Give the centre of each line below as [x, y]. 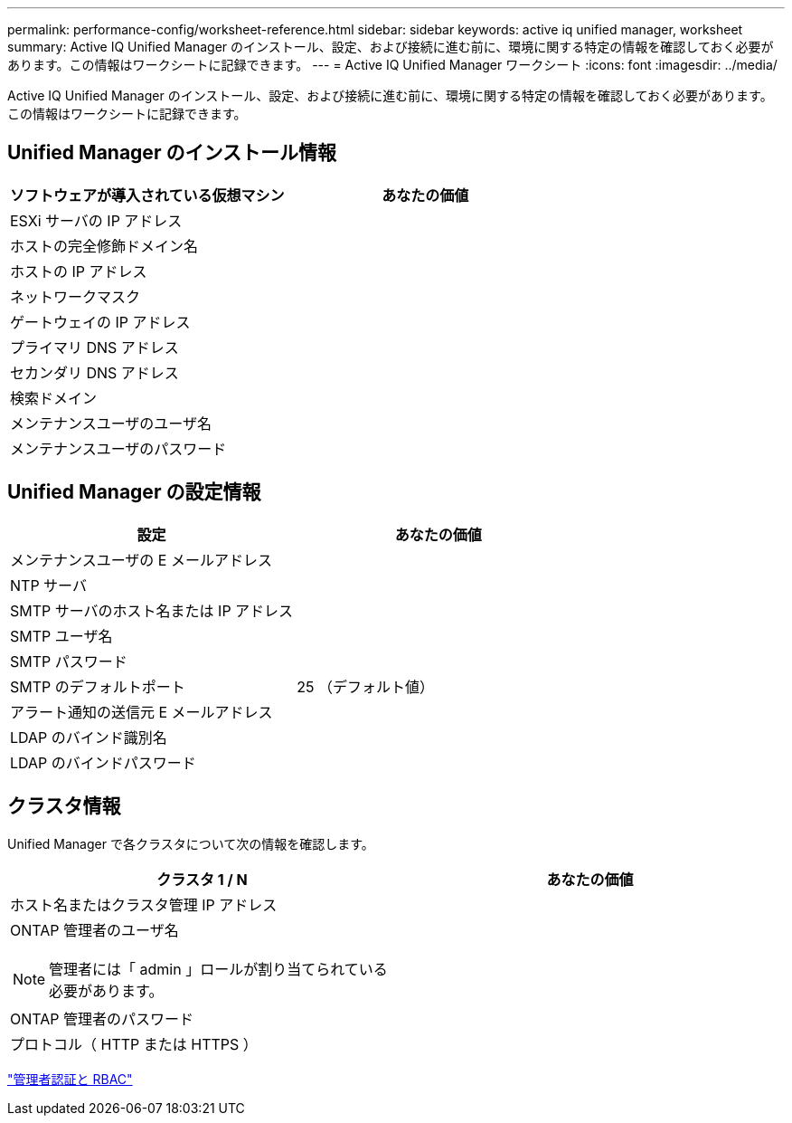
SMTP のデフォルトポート [98, 686]
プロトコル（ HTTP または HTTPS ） [134, 1044]
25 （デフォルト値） [365, 686]
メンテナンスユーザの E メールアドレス [141, 560]
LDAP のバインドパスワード [103, 762]
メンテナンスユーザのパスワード [118, 448]
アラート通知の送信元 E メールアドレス [141, 712]
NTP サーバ [48, 585]
